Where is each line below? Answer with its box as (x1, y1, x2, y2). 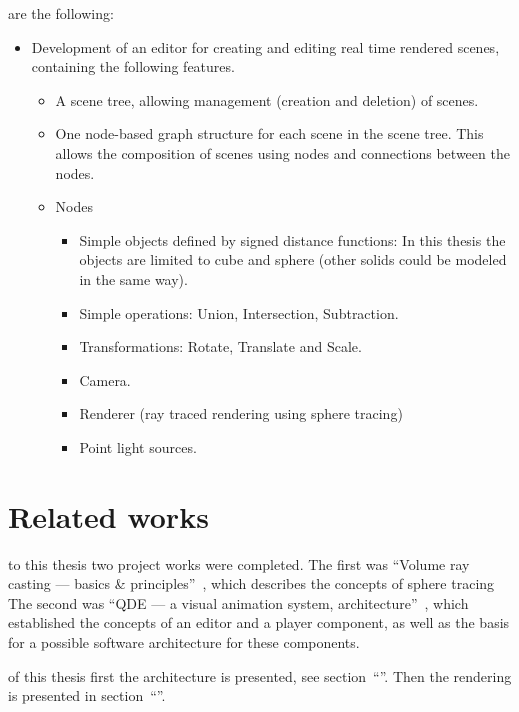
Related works (8, 495, 209, 536)
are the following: (8, 3, 114, 23)
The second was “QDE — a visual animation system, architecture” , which (8, 592, 469, 613)
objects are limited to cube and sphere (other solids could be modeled (79, 249, 507, 270)
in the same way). (79, 268, 188, 289)
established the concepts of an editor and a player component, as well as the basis (8, 612, 510, 633)
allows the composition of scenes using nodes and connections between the (55, 142, 510, 163)
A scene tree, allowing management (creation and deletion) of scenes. (55, 89, 479, 110)
